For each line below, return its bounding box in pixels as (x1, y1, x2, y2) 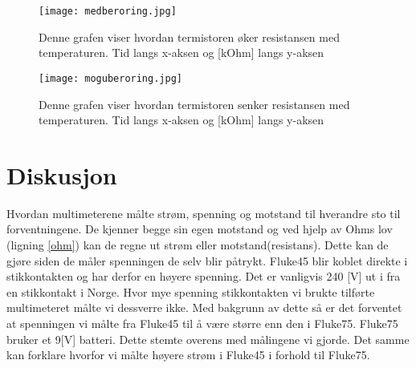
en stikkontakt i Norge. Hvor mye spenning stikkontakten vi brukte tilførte (6, 283, 375, 300)
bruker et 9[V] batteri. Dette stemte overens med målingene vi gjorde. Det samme (6, 330, 410, 347)
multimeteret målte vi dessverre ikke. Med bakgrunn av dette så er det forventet (6, 299, 402, 316)
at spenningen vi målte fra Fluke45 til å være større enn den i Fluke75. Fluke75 (6, 314, 398, 331)
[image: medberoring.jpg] (39, 6, 177, 17)
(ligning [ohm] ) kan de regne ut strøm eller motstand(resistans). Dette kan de (6, 237, 389, 253)
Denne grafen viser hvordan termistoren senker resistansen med (39, 95, 350, 112)
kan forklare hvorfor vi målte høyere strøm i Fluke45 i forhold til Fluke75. (6, 346, 370, 363)
